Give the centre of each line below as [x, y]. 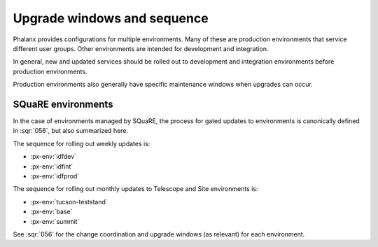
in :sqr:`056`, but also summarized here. [71, 131]
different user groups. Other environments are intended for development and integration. [141, 48]
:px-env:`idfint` [52, 166]
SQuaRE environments [63, 104]
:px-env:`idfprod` [55, 176]
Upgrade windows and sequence [111, 18]
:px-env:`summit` [55, 221]
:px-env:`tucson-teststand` [69, 202]
